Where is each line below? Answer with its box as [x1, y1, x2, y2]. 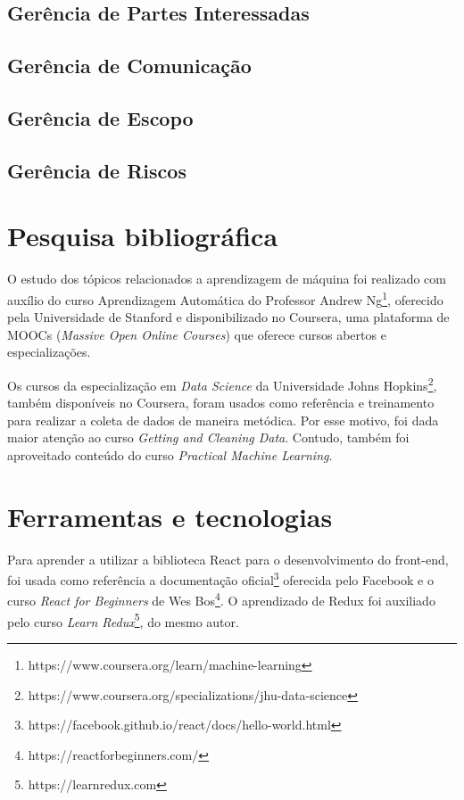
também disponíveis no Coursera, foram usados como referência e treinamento [7, 393, 435, 412]
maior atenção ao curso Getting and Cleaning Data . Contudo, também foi [7, 428, 410, 447]
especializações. [7, 342, 91, 361]
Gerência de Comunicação [7, 52, 252, 79]
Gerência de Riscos [7, 156, 186, 184]
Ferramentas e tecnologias [7, 498, 333, 534]
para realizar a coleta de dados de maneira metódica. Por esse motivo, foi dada [7, 410, 439, 429]
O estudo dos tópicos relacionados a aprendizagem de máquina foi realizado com [7, 269, 446, 288]
